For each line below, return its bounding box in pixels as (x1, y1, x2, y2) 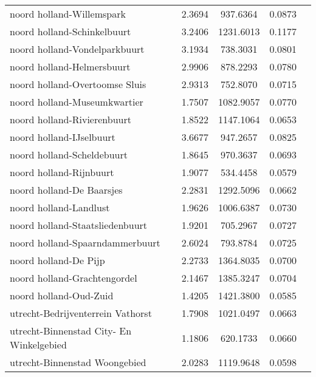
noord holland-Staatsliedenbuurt (10, 218, 148, 232)
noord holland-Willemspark (10, 7, 126, 21)
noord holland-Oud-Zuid (10, 288, 114, 302)
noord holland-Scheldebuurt (10, 148, 128, 161)
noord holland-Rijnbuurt (10, 165, 114, 179)
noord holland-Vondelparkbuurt (10, 42, 145, 56)
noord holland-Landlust (10, 200, 110, 214)
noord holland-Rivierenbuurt (10, 112, 131, 126)
